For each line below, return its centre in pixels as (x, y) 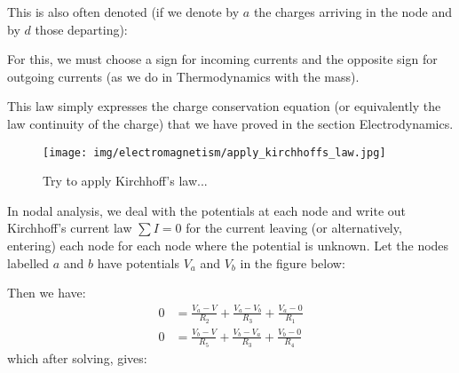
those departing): (81, 29)
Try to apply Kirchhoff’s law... (125, 181)
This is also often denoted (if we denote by (123, 12)
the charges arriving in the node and (352, 12)
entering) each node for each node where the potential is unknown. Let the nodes (228, 245)
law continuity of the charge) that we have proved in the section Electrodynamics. (230, 123)
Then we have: (47, 293)
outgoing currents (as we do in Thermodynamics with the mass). (183, 76)
